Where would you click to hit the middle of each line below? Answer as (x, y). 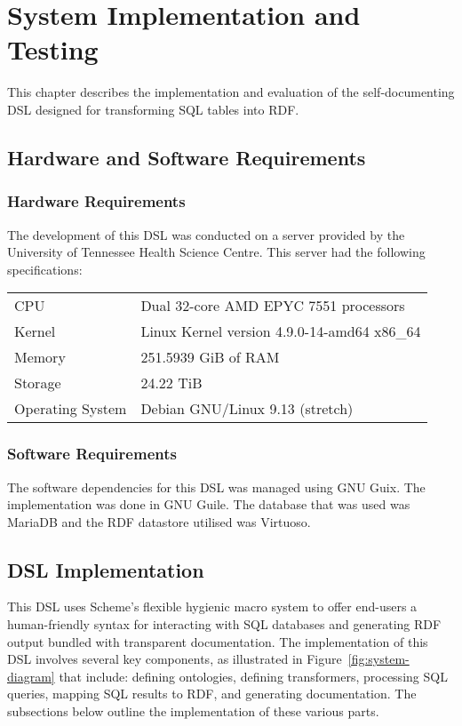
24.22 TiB (171, 383)
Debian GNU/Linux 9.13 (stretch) (247, 409)
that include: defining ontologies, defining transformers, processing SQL (253, 676)
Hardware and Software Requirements (187, 157)
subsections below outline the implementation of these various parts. (193, 711)
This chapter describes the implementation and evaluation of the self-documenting (231, 92)
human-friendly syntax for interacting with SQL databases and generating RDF (224, 624)
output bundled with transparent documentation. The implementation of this (218, 641)
